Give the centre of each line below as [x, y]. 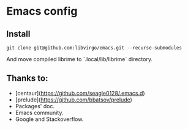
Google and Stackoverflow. [49, 119]
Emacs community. [39, 112]
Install [18, 34]
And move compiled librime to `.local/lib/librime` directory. [80, 59]
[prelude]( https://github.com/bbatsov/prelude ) [74, 100]
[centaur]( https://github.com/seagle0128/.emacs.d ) [80, 93]
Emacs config [42, 11]
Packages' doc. [35, 106]
